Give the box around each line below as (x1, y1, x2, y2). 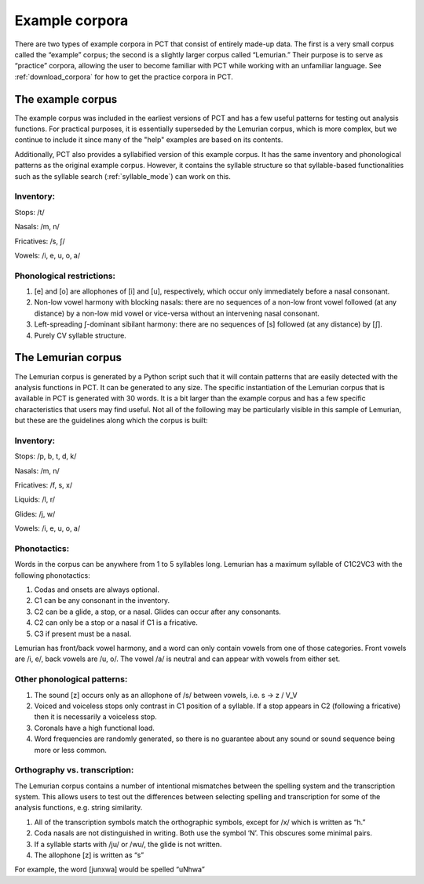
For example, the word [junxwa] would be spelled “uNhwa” (14, 864, 206, 875)
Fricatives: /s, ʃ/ (14, 236, 66, 246)
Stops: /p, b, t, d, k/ (14, 451, 77, 461)
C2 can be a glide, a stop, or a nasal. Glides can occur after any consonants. (34, 607, 282, 616)
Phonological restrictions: (14, 270, 116, 281)
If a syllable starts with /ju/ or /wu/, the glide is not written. (34, 839, 222, 849)
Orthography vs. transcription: (14, 765, 134, 776)
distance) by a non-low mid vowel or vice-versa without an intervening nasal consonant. (34, 309, 320, 318)
